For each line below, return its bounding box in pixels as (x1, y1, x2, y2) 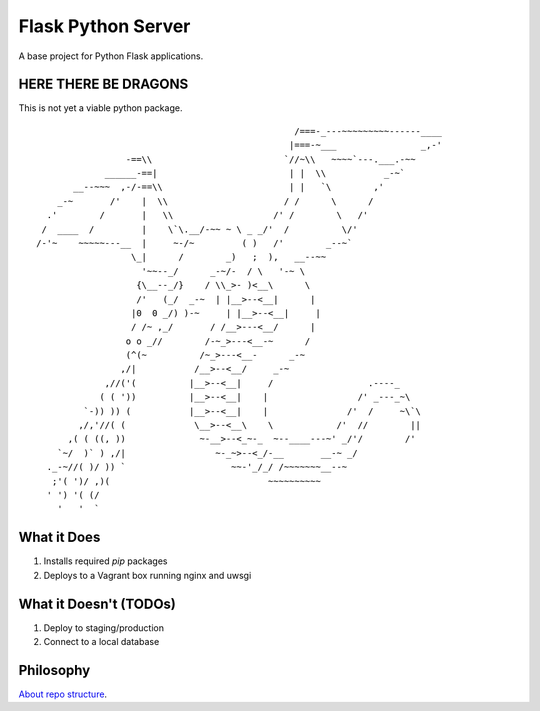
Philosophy (18, 661, 91, 679)
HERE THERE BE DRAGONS (18, 76, 189, 93)
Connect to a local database (43, 635, 160, 647)
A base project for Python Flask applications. (18, 50, 204, 62)
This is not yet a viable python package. (18, 102, 183, 114)
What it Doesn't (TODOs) (18, 595, 177, 612)
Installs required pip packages (43, 555, 168, 567)
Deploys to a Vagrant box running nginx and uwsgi (43, 569, 252, 581)
